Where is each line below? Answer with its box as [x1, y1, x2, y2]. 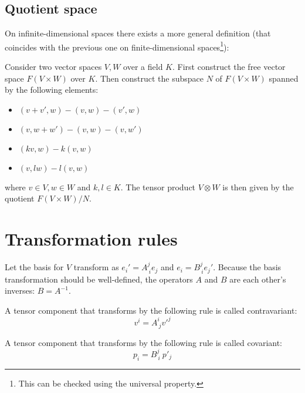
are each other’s [229, 273, 286, 285]
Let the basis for [5, 261, 64, 273]
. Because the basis [213, 261, 282, 273]
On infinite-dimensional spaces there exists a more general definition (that [5, 27, 271, 39]
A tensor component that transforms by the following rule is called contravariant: [5, 304, 297, 316]
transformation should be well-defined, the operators [5, 273, 193, 285]
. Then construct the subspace [95, 72, 204, 84]
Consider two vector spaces [5, 61, 102, 73]
